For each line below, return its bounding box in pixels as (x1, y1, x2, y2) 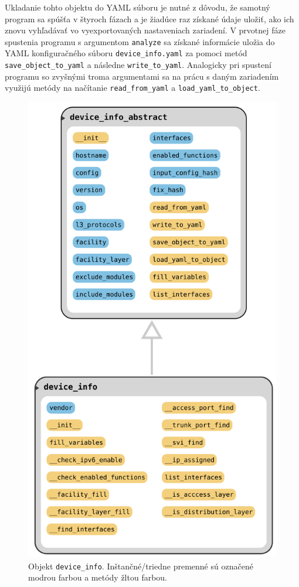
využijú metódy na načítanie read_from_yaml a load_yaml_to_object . (5, 81, 260, 94)
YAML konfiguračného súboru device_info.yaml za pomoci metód (5, 47, 247, 59)
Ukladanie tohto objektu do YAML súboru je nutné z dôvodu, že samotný (5, 1, 270, 13)
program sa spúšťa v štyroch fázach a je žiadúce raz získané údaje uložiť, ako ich (5, 12, 294, 25)
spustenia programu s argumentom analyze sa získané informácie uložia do (5, 35, 275, 47)
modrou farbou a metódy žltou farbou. (28, 571, 168, 583)
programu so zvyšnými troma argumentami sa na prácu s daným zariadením (5, 70, 279, 82)
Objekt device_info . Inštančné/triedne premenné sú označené (28, 559, 253, 572)
